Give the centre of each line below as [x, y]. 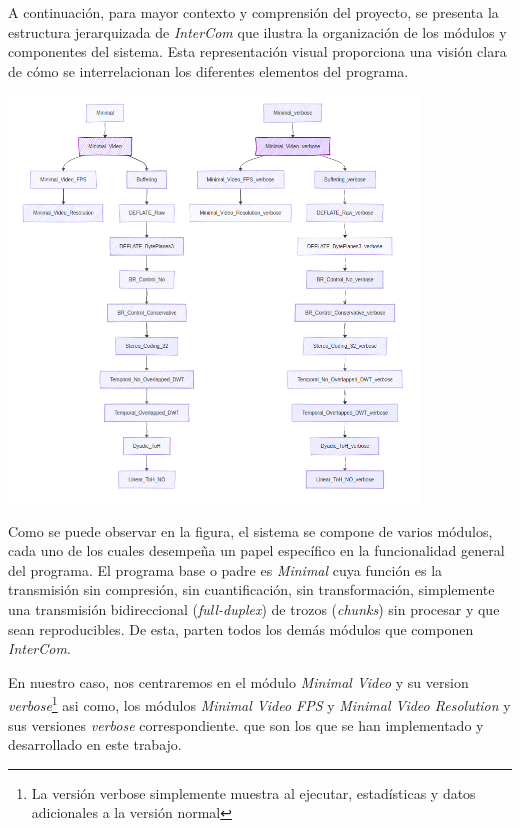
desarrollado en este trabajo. [95, 744]
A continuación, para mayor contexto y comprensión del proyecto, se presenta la [253, 12]
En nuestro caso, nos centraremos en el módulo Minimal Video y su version [238, 681]
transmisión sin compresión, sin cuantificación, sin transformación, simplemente [251, 589]
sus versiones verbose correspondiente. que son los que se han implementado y [246, 724]
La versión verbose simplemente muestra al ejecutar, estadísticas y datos [253, 792]
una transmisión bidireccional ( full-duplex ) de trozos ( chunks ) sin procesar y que [254, 609]
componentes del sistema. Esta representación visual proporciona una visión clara [257, 51]
